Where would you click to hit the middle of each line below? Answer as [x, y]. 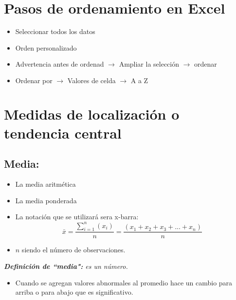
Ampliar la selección [149, 64]
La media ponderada [46, 200]
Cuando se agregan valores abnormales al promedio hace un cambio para [124, 282]
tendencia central [63, 132]
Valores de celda [91, 80]
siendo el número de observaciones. [73, 250]
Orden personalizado [46, 47]
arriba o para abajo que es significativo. [74, 292]
